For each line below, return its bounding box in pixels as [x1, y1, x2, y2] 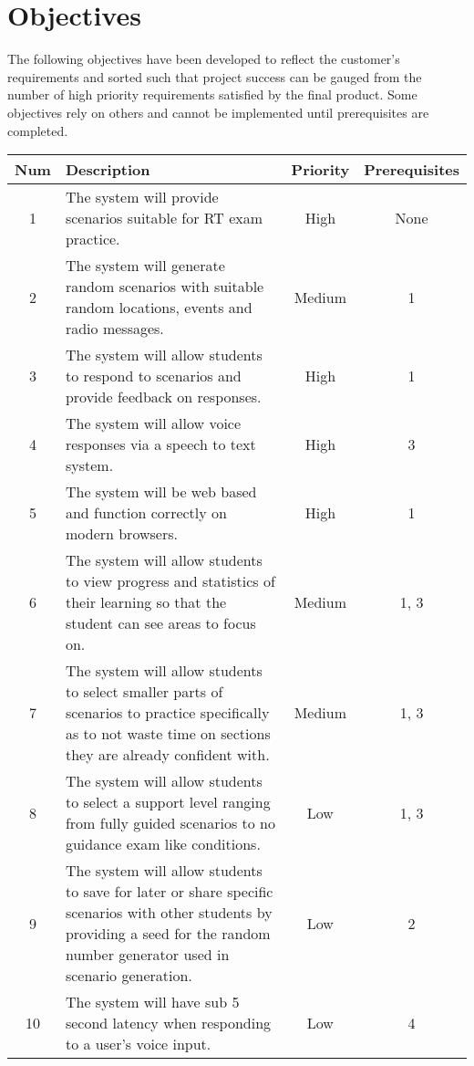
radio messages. [65, 318, 164, 340]
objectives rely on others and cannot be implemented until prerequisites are [7, 102, 429, 121]
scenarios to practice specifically [65, 702, 270, 724]
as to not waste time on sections [65, 723, 271, 745]
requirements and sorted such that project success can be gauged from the [7, 67, 422, 86]
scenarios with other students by [65, 902, 273, 924]
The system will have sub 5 [65, 991, 240, 1013]
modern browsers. [65, 523, 178, 545]
